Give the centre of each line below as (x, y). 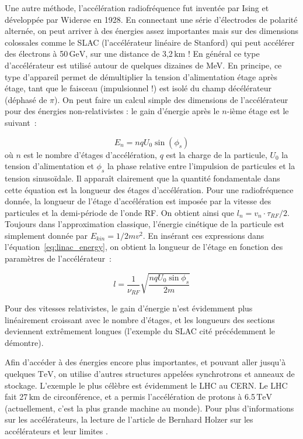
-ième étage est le (258, 111)
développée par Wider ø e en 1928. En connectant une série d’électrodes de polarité (151, 19)
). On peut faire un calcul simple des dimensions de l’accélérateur (171, 99)
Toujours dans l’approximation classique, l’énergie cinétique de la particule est (144, 224)
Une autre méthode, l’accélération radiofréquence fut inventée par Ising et (137, 8)
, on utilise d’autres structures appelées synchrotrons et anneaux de (174, 374)
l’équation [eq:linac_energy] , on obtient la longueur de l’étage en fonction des (144, 247)
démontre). (24, 342)
